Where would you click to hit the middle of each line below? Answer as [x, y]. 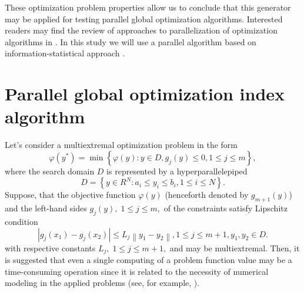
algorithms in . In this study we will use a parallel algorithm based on [131, 41]
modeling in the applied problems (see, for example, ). [102, 283]
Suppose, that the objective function [70, 195]
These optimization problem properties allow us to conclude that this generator [148, 7]
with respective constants [50, 247]
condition [21, 222]
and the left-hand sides [46, 208]
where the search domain [50, 171]
